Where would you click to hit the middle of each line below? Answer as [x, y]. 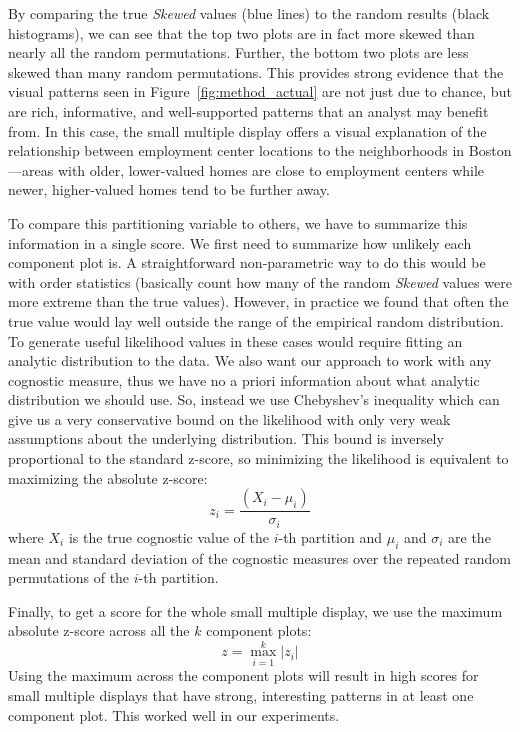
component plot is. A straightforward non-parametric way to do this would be [247, 262]
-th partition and [330, 536]
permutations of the [69, 577]
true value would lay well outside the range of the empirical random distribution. [256, 320]
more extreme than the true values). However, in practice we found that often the [258, 301]
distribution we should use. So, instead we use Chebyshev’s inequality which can [254, 399]
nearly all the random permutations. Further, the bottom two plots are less [238, 52]
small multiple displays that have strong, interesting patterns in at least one [241, 694]
